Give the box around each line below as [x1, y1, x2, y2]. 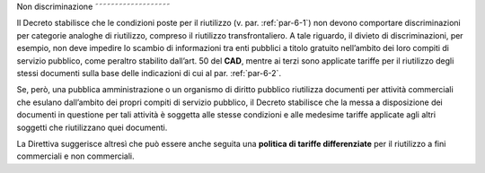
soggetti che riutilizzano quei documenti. [16, 122, 168, 133]
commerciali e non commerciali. [16, 151, 135, 161]
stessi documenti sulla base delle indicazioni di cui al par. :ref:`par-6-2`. [16, 67, 282, 78]
